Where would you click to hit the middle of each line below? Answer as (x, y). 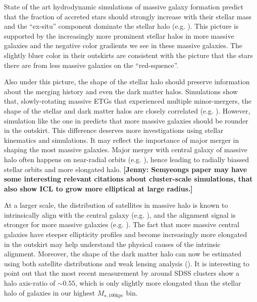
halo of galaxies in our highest (50, 292)
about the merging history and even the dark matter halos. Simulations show (121, 91)
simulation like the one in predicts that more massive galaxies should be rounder (126, 120)
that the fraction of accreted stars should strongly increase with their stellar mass (128, 16)
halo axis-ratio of (30, 283)
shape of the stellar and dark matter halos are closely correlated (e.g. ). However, (127, 110)
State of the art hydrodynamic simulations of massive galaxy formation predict (124, 6)
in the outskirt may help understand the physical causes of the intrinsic (112, 244)
